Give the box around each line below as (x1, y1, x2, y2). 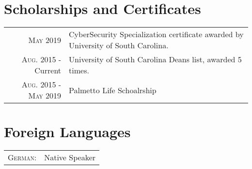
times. (69, 65, 89, 76)
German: (8, 152, 37, 163)
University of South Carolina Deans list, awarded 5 (69, 54, 242, 65)
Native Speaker (44, 152, 96, 163)
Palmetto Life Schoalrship (69, 84, 157, 96)
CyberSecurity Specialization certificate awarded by (69, 28, 244, 40)
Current (34, 65, 62, 76)
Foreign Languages (4, 122, 131, 141)
